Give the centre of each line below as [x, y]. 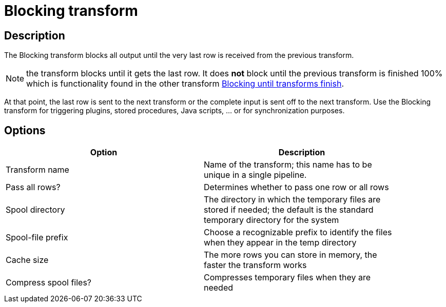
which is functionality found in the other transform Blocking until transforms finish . [185, 84]
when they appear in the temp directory [280, 243]
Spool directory [35, 210]
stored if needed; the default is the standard [289, 210]
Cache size [27, 260]
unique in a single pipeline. [255, 175]
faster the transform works [255, 265]
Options [25, 130]
